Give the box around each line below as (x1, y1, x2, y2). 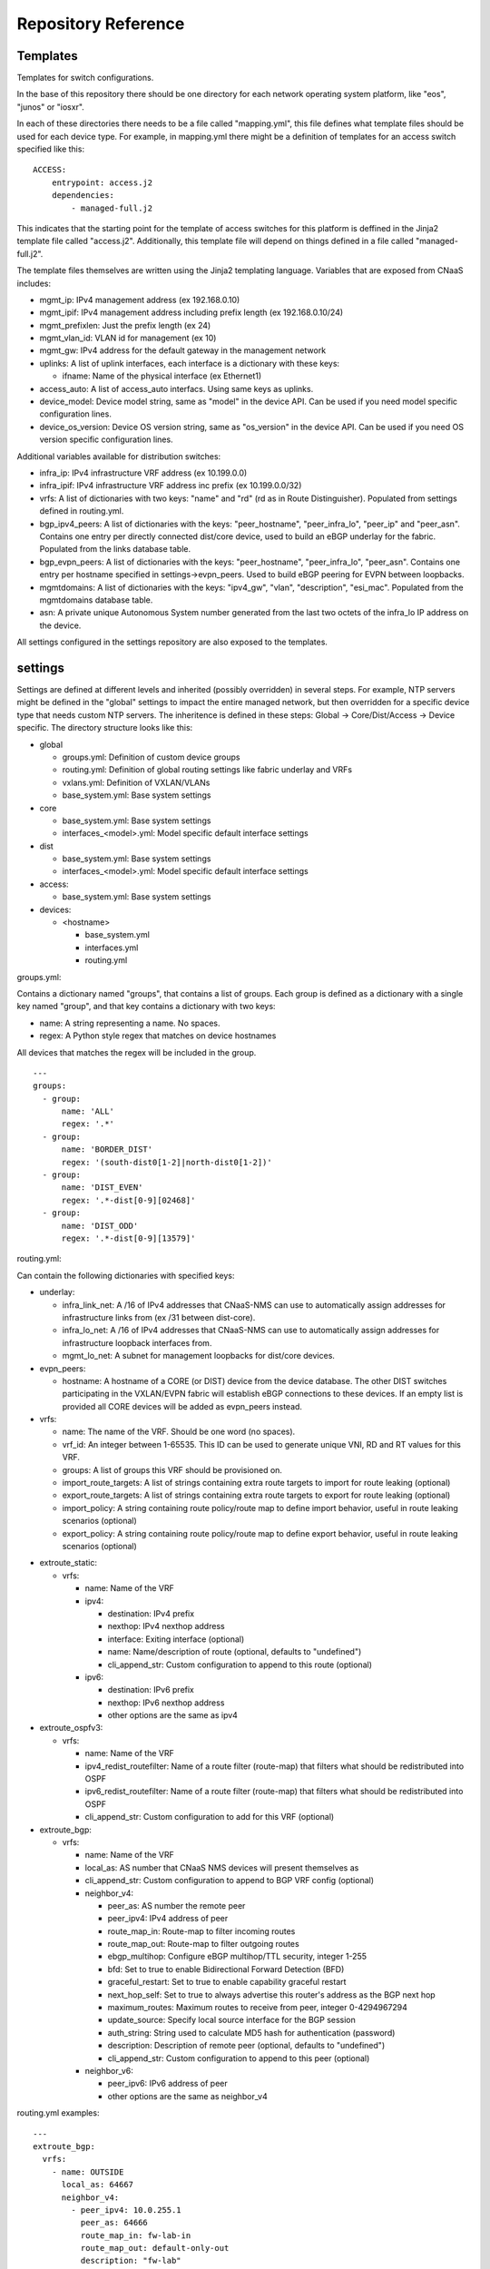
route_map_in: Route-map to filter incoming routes (107, 1925, 296, 1937)
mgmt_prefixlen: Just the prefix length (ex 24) (39, 319, 211, 330)
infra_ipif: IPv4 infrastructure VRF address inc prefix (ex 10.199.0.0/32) (39, 480, 302, 491)
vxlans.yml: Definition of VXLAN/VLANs (62, 777, 211, 788)
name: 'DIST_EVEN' (61, 1183, 143, 1193)
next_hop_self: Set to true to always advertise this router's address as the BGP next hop (107, 1989, 436, 2000)
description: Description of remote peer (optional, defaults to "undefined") (107, 2040, 386, 2051)
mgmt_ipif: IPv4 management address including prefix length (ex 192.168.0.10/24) (39, 307, 344, 318)
